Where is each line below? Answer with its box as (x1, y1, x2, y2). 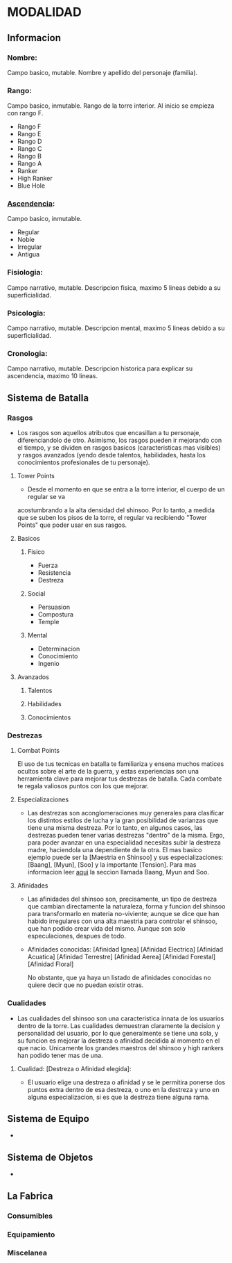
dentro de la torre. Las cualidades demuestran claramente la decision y (17, 1021, 220, 1029)
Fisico (27, 548, 45, 556)
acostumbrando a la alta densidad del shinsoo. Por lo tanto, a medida (17, 506, 215, 514)
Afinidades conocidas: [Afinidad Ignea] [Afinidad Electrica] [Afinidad (27, 945, 224, 954)
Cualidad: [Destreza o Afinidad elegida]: (17, 1064, 132, 1073)
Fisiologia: (7, 268, 43, 277)
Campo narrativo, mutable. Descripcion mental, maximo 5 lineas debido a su (7, 324, 225, 332)
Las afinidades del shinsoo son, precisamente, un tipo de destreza (27, 895, 217, 904)
